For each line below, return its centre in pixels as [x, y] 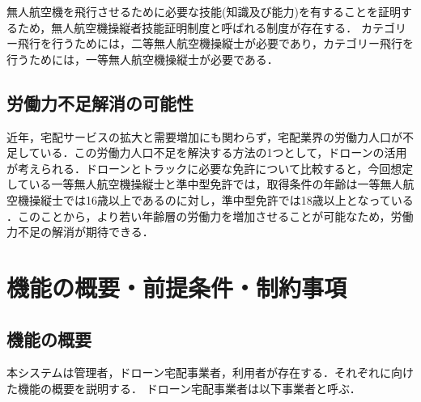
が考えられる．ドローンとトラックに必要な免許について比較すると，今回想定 [210, 168]
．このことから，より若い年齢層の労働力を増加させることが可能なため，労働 [210, 216]
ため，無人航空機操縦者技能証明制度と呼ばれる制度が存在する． [187, 27]
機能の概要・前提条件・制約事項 [177, 287]
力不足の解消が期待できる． [80, 232]
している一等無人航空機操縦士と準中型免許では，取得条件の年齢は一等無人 [205, 184]
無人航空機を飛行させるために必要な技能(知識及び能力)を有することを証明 [204, 11]
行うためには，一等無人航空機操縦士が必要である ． [142, 59]
